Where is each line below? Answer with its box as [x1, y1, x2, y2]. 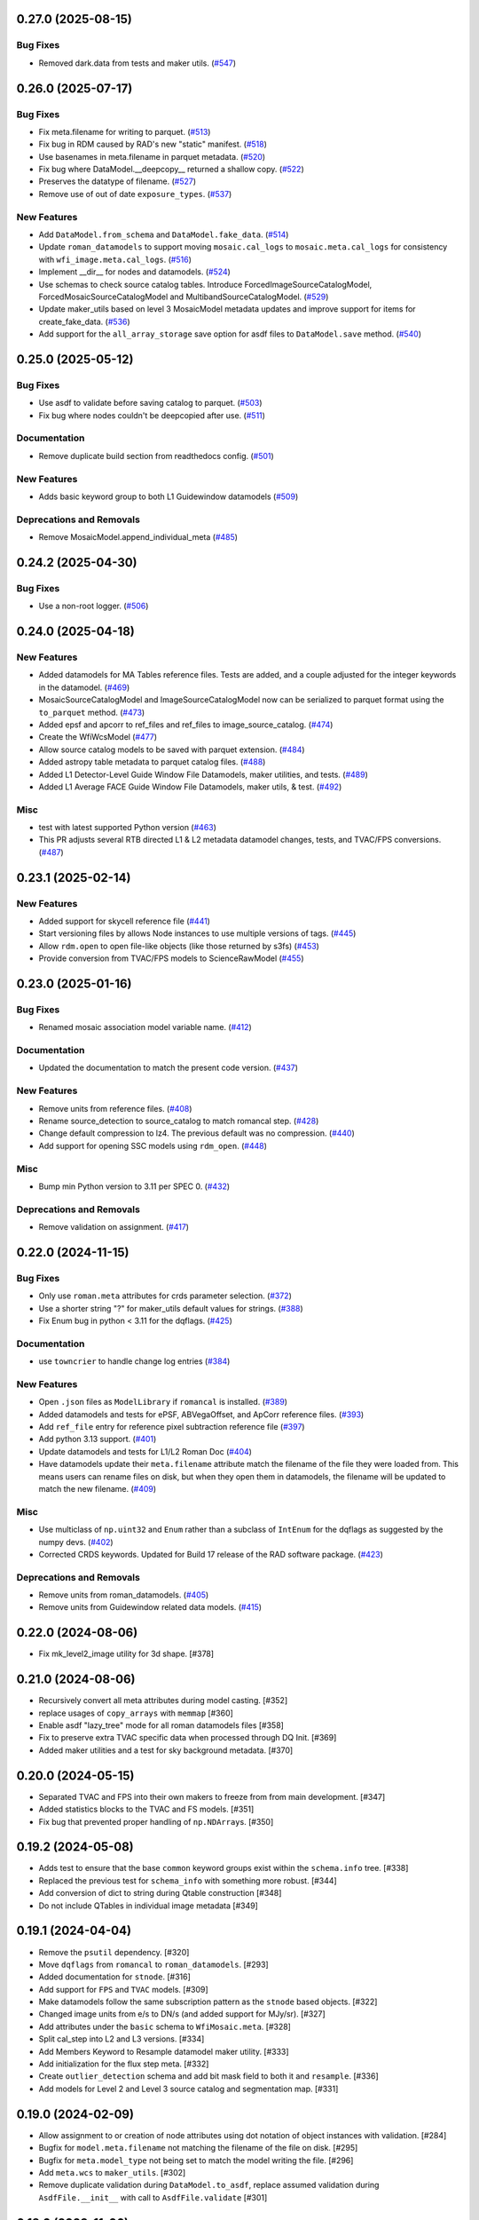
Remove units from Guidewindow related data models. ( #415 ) [38, 1602, 262, 1613]
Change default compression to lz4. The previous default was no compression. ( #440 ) [38, 1128, 355, 1138]
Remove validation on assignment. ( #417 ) [38, 1222, 190, 1233]
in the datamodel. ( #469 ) [38, 682, 130, 693]
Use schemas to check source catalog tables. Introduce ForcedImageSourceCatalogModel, [38, 279, 373, 289]
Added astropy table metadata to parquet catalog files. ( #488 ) [38, 757, 266, 767]
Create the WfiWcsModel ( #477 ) [38, 732, 158, 742]
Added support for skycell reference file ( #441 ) [38, 916, 210, 927]
